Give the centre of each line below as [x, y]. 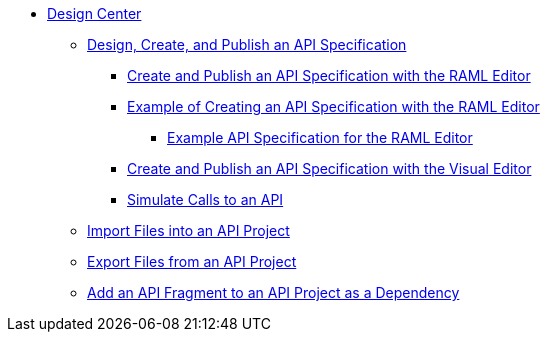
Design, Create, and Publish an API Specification [247, 44]
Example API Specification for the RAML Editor [320, 137]
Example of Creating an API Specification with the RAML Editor [333, 106]
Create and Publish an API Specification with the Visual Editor [329, 168]
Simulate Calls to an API [205, 199]
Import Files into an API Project [188, 230]
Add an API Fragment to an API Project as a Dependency [273, 292]
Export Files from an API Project [192, 261]
